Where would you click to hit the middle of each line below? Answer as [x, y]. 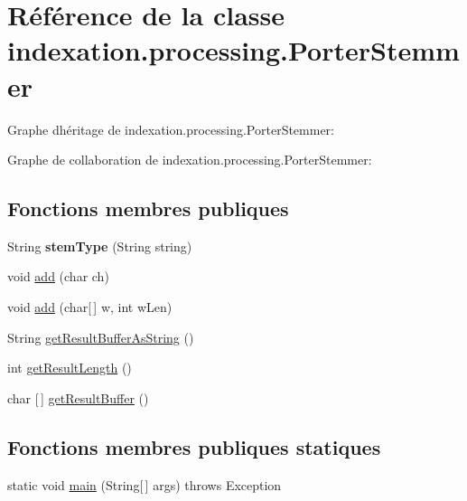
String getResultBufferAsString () [101, 337]
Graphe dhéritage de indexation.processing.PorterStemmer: [171, 129]
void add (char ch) [58, 276]
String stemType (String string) [100, 246]
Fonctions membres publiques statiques [194, 446]
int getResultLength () [70, 368]
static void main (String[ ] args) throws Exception [145, 484]
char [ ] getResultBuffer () [78, 397]
